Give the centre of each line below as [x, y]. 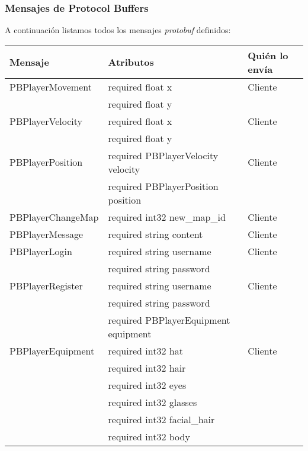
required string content [155, 234]
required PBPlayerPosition [163, 186]
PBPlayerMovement [51, 86]
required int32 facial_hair [161, 419]
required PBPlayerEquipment [169, 320]
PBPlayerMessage [46, 234]
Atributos [131, 62]
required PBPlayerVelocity [163, 155]
